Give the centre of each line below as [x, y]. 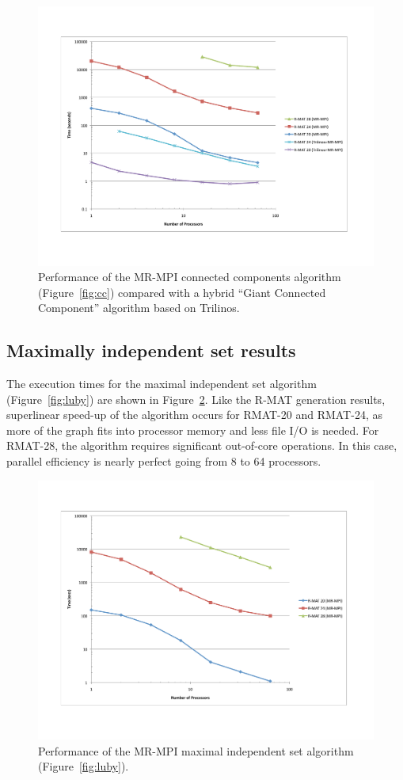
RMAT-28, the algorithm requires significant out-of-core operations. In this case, [202, 445]
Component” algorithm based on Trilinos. [139, 308]
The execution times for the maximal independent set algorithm [162, 384]
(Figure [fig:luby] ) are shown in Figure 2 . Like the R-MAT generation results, [196, 399]
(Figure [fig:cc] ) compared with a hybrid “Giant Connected [182, 292]
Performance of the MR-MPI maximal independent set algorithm [196, 750]
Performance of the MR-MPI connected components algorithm [190, 277]
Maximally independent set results [151, 350]
